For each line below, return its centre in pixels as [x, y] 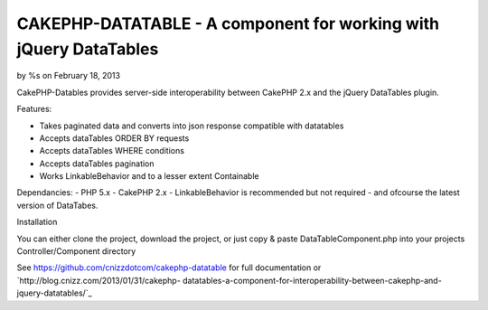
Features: [34, 109]
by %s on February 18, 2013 [69, 76]
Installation [37, 222]
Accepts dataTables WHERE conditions [112, 151]
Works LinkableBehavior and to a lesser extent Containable [149, 176]
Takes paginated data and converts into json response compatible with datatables [192, 126]
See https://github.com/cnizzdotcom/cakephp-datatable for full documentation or [169, 268]
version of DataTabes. [57, 205]
